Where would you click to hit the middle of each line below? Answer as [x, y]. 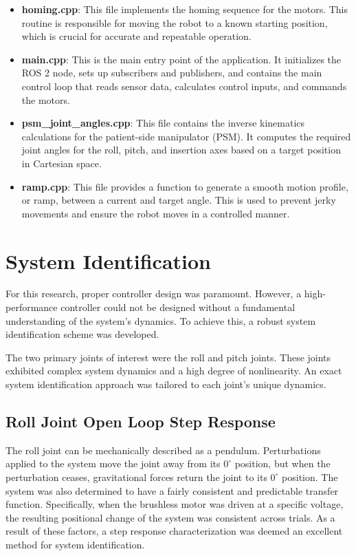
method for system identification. [75, 544]
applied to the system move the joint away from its [113, 463]
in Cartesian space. [62, 163]
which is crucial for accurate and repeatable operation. [136, 36]
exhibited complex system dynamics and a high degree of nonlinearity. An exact [174, 371]
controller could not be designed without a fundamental [178, 307]
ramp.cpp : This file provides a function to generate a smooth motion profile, [185, 186]
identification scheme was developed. [82, 334]
